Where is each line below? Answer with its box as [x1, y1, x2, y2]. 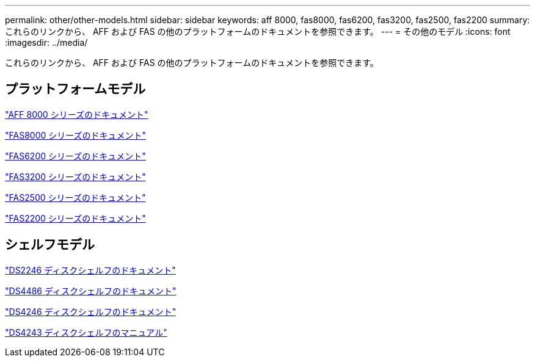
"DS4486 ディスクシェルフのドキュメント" [5, 285, 177, 296]
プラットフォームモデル [5, 81, 146, 97]
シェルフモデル [5, 237, 95, 253]
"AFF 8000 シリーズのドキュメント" [5, 109, 148, 120]
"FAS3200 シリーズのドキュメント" [5, 171, 146, 182]
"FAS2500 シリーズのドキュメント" [5, 192, 146, 203]
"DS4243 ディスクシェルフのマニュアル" [5, 327, 167, 338]
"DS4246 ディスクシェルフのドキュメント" [5, 306, 177, 317]
